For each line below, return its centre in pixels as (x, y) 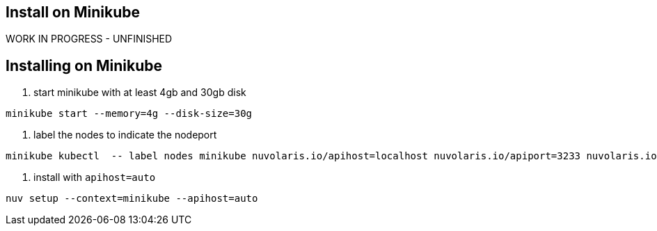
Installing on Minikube (84, 65)
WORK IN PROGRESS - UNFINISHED (89, 39)
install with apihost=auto (95, 177)
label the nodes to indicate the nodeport (125, 135)
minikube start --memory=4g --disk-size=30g (129, 114)
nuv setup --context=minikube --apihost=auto (132, 199)
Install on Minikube (73, 12)
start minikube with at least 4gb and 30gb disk (140, 93)
